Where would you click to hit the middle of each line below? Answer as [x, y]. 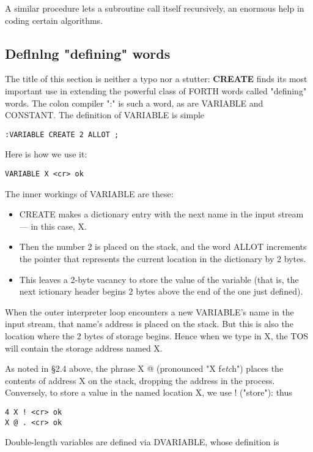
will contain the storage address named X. [84, 348]
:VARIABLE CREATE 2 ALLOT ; [62, 134]
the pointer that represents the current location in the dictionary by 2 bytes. [163, 259]
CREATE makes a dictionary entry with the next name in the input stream [161, 214]
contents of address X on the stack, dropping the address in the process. [140, 380]
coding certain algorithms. [54, 20]
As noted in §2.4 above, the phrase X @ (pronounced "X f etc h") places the [144, 368]
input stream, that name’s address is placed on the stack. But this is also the [149, 324]
